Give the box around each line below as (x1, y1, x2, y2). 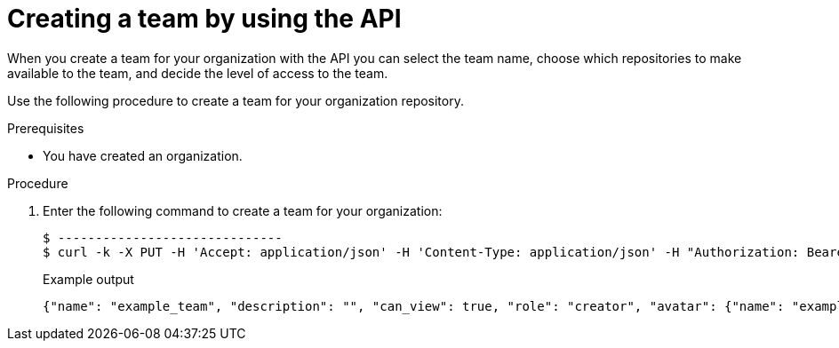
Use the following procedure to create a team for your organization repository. (7, 92, 464, 108)
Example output (43, 271, 134, 287)
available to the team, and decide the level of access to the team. (7, 65, 388, 81)
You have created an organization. (43, 147, 243, 163)
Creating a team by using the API (7, 4, 402, 34)
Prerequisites (7, 120, 84, 136)
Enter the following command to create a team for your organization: (43, 202, 443, 218)
